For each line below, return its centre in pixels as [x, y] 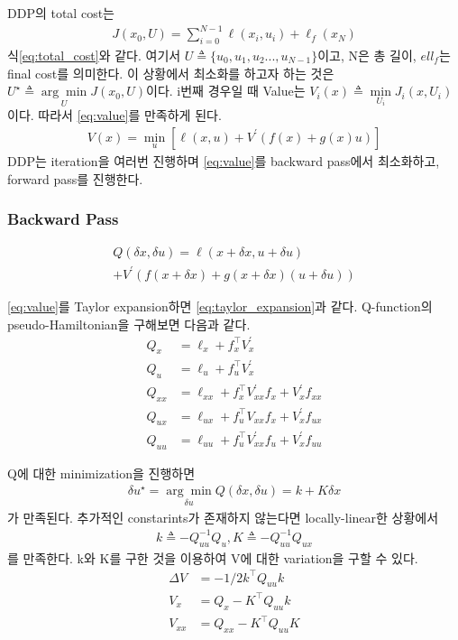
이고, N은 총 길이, [367, 55]
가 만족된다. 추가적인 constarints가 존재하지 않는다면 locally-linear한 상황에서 [223, 517]
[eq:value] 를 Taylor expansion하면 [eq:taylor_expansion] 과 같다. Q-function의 [220, 306]
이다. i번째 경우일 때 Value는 [226, 91]
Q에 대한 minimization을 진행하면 [101, 473]
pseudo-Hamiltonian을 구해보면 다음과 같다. [129, 324]
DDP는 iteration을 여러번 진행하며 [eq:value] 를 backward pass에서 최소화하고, [224, 160]
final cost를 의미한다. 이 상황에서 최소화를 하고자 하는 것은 [171, 73]
